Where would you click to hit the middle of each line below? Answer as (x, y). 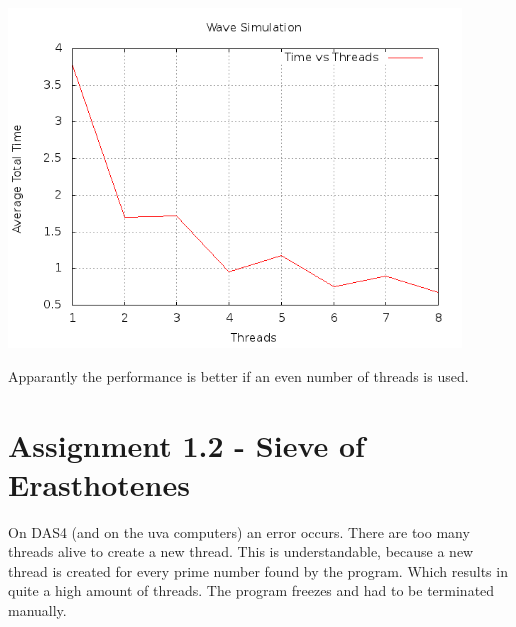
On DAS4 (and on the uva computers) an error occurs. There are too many (239, 531)
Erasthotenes (99, 483)
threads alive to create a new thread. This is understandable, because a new (241, 551)
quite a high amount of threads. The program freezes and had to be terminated (251, 590)
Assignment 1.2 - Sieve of (186, 444)
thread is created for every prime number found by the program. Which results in (258, 570)
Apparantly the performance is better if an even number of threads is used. (238, 375)
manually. (37, 610)
